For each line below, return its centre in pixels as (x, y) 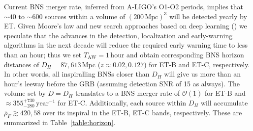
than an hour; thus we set (43, 54)
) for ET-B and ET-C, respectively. (197, 64)
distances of (22, 64)
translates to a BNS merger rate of (127, 93)
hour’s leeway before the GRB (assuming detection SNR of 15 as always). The (122, 83)
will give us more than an (202, 74)
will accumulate (224, 102)
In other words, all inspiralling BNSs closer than (77, 74)
